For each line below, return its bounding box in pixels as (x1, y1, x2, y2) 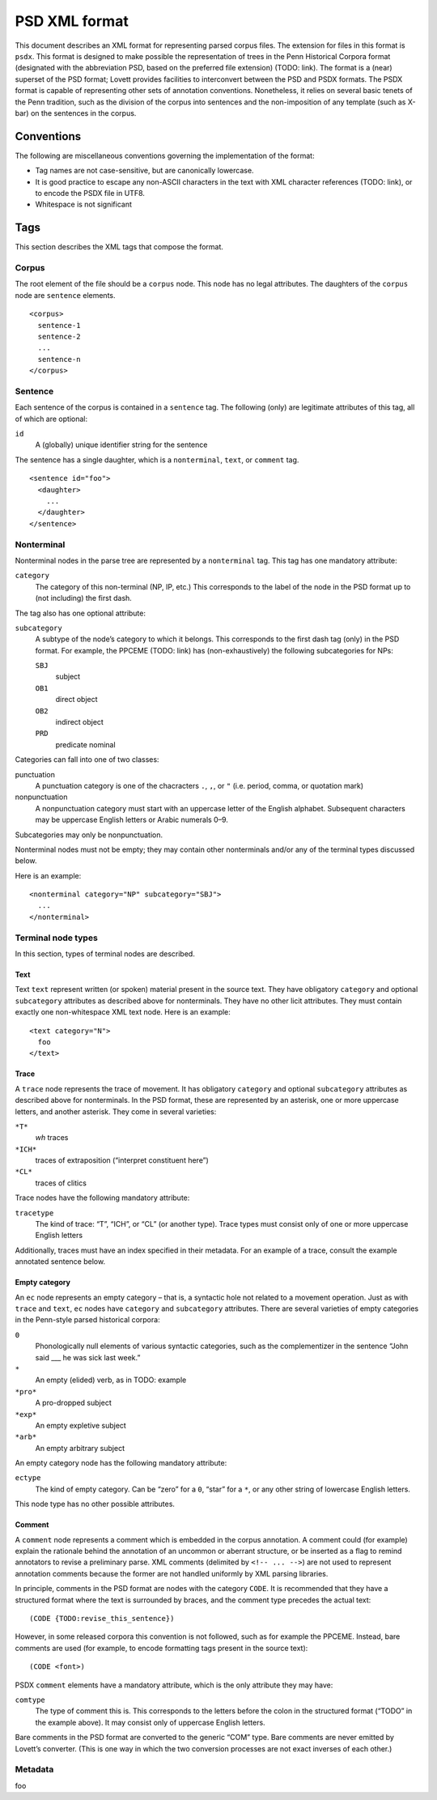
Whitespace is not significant (35, 199, 133, 210)
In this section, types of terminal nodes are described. (15, 949, 196, 959)
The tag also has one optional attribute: (15, 608, 146, 618)
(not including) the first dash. (35, 594, 133, 603)
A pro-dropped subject (35, 1398, 112, 1408)
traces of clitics (35, 1178, 87, 1188)
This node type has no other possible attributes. (15, 1499, 176, 1509)
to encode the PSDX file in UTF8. (35, 188, 146, 198)
